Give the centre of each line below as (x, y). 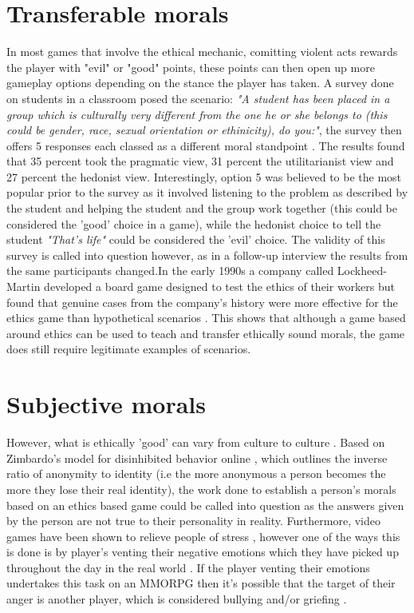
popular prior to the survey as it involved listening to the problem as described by (207, 192)
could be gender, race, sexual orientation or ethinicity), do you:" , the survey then (204, 130)
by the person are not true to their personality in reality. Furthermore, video (193, 521)
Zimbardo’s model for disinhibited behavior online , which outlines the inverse (197, 458)
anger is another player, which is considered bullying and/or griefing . (177, 599)
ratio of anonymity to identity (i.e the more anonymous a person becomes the (196, 474)
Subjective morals (106, 404)
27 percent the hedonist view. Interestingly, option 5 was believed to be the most (204, 176)
